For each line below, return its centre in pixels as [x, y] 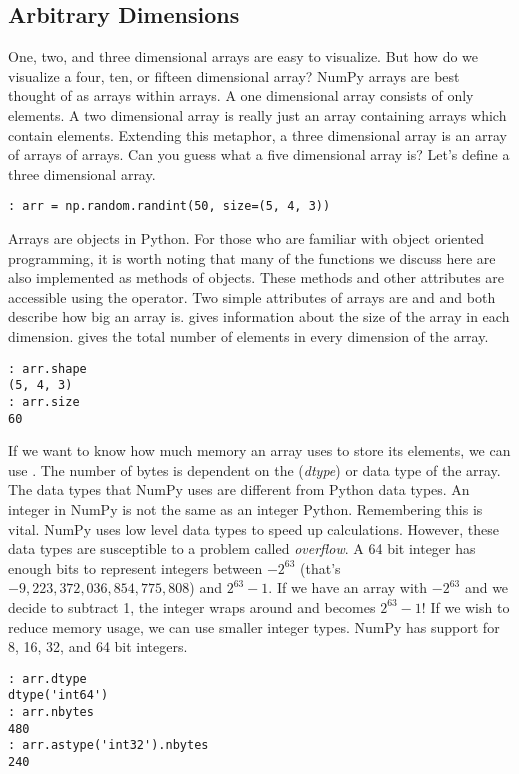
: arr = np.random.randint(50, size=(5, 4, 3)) [169, 206]
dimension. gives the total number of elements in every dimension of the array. [248, 335]
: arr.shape [47, 368]
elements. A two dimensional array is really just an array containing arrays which [257, 114]
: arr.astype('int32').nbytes [108, 745]
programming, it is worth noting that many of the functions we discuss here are [252, 257]
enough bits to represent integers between [135, 567]
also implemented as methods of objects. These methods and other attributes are [256, 277]
